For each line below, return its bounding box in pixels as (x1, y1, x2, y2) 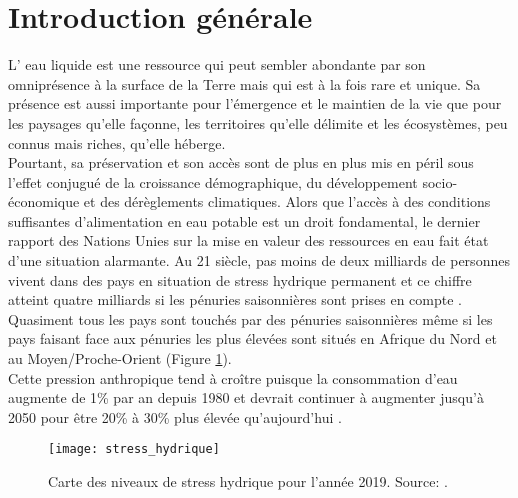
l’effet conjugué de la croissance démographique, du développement (8, 171, 418, 192)
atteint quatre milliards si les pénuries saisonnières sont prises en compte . (8, 289, 462, 310)
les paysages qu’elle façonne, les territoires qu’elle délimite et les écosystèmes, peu (8, 112, 508, 133)
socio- (422, 171, 458, 192)
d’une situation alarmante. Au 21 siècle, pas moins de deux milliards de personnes (8, 250, 510, 271)
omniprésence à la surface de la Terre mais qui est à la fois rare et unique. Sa (8, 73, 481, 94)
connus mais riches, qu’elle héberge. (8, 132, 226, 153)
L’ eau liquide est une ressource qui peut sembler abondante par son (8, 54, 426, 75)
